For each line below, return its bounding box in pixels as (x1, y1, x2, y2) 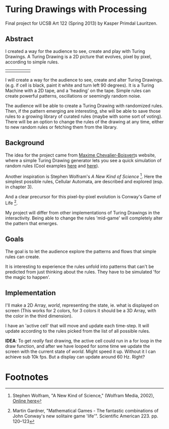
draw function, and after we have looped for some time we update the (5, 343, 150, 349)
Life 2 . (5, 199, 18, 206)
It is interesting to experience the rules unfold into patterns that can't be (5, 263, 154, 269)
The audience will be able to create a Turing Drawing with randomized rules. (5, 102, 163, 109)
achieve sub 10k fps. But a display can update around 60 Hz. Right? (5, 353, 145, 360)
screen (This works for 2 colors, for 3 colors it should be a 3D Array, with (5, 307, 156, 313)
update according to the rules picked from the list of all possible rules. (5, 328, 150, 334)
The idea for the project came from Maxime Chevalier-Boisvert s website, (5, 152, 156, 158)
